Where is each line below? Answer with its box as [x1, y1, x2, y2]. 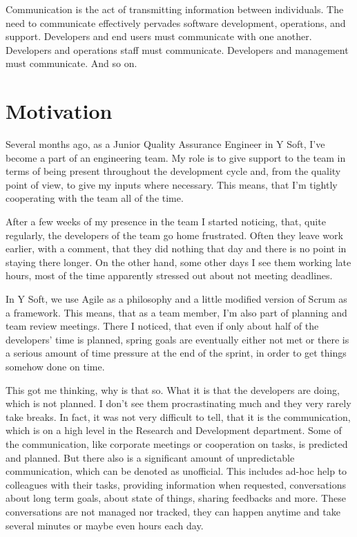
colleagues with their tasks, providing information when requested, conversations [6, 477, 347, 491]
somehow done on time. [6, 359, 105, 373]
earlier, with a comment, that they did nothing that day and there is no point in [6, 241, 347, 256]
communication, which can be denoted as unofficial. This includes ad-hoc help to [6, 464, 347, 478]
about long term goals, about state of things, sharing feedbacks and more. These [6, 491, 346, 505]
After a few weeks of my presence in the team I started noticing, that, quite [6, 214, 326, 229]
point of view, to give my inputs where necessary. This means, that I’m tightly [6, 177, 338, 191]
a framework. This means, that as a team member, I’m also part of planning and [6, 305, 347, 319]
